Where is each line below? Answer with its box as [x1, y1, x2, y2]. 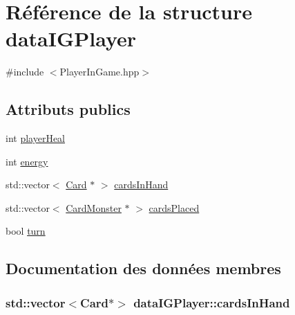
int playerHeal [6, 131, 66, 145]
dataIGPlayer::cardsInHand [133, 294, 290, 311]
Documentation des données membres [6, 258, 281, 279]
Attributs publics [6, 98, 131, 120]
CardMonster [66, 200, 122, 215]
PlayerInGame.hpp [59, 64, 140, 79]
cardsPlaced [149, 200, 200, 215]
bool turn [6, 224, 46, 238]
